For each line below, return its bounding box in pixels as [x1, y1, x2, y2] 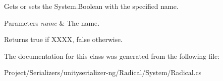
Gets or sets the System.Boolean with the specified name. [4, 1, 179, 11]
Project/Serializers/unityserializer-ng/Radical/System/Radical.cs [4, 67, 202, 78]
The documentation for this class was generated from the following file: [4, 50, 220, 61]
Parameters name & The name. [4, 17, 100, 28]
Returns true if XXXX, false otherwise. [4, 34, 123, 44]
